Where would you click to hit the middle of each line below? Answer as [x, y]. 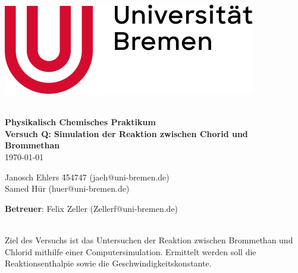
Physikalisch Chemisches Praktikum [80, 122]
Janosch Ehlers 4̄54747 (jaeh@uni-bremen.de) [87, 177]
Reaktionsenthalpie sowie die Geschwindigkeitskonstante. [108, 263]
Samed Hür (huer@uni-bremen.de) [67, 188]
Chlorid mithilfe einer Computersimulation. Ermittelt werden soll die [131, 251]
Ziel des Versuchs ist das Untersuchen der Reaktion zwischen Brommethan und [149, 239]
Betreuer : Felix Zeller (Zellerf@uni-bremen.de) [92, 208]
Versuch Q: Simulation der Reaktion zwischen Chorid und [126, 133]
